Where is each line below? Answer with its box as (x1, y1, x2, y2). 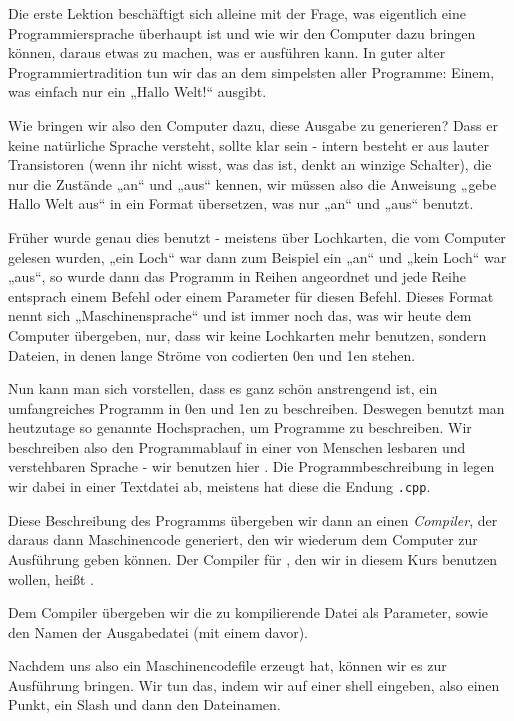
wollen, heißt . (8, 568, 94, 589)
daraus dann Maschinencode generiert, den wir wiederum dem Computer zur (8, 529, 478, 550)
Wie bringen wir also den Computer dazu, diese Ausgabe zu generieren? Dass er (8, 114, 498, 135)
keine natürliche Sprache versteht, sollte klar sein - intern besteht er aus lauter (8, 134, 489, 155)
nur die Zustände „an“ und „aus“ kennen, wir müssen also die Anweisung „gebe (8, 173, 497, 194)
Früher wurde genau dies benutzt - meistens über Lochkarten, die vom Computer (8, 226, 506, 247)
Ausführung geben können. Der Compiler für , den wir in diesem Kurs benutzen (8, 548, 498, 569)
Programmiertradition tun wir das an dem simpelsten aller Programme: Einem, (8, 61, 495, 82)
